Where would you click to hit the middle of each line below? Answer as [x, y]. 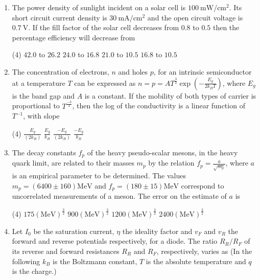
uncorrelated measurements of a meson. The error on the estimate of [119, 196]
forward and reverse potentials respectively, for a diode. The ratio [115, 241]
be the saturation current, [74, 231]
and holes [133, 71]
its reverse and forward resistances [66, 251]
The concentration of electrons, [61, 71]
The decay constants [44, 152]
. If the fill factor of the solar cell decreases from [104, 27]
